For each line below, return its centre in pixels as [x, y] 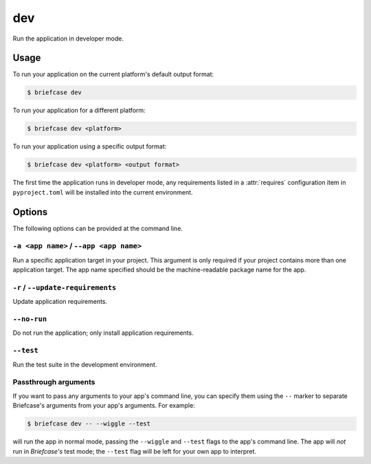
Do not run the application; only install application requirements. [103, 333]
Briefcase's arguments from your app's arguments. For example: [104, 406]
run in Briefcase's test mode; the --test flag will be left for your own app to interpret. [135, 451]
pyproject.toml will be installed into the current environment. [103, 192]
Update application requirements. [60, 302]
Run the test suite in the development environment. [85, 364]
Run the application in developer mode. [68, 38]
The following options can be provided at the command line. [98, 228]
